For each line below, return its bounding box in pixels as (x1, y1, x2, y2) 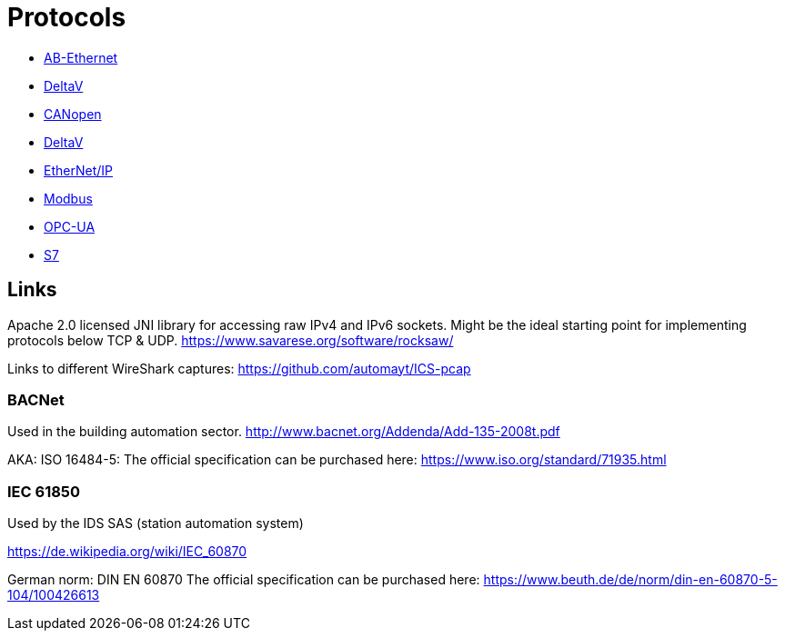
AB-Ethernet (44, 49, 118, 65)
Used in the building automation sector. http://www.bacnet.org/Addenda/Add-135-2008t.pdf (7, 424, 560, 440)
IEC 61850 (7, 482, 81, 501)
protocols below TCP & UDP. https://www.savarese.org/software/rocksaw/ (7, 332, 454, 348)
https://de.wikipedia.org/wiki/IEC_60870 (7, 543, 247, 560)
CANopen (44, 105, 102, 122)
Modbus (44, 190, 93, 206)
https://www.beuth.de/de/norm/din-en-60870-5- (483, 572, 778, 588)
